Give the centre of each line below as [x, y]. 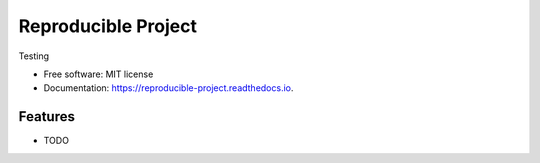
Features [46, 116]
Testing [34, 56]
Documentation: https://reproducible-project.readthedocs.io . [168, 88]
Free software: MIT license [98, 74]
